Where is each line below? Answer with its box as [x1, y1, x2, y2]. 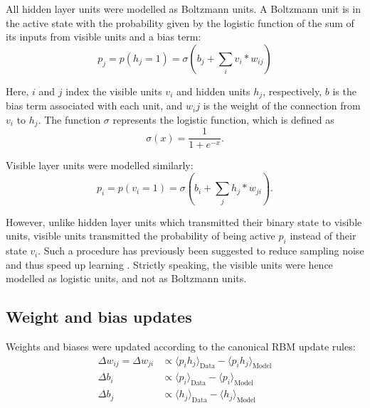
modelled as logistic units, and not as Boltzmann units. [6, 271, 247, 286]
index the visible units [65, 83, 162, 98]
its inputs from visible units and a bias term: [6, 29, 201, 44]
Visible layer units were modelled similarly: [6, 158, 194, 173]
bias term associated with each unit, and [6, 98, 183, 113]
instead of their [290, 228, 356, 243]
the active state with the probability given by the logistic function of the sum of [6, 15, 354, 30]
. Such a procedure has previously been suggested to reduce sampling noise [38, 243, 364, 258]
